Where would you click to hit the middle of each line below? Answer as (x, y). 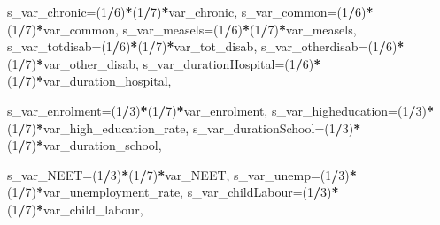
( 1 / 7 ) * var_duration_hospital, (89, 81)
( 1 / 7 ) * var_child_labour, (75, 209)
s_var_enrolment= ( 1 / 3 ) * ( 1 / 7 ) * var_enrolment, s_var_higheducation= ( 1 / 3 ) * (221, 110)
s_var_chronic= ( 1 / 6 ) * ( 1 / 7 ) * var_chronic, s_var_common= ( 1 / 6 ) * (190, 11)
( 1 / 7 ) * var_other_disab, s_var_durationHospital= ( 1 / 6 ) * (164, 63)
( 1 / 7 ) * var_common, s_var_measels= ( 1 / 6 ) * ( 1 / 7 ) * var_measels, (182, 29)
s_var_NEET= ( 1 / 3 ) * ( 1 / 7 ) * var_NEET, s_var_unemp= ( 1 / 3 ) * (182, 174)
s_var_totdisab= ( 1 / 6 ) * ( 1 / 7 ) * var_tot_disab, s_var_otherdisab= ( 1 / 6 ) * (206, 46)
